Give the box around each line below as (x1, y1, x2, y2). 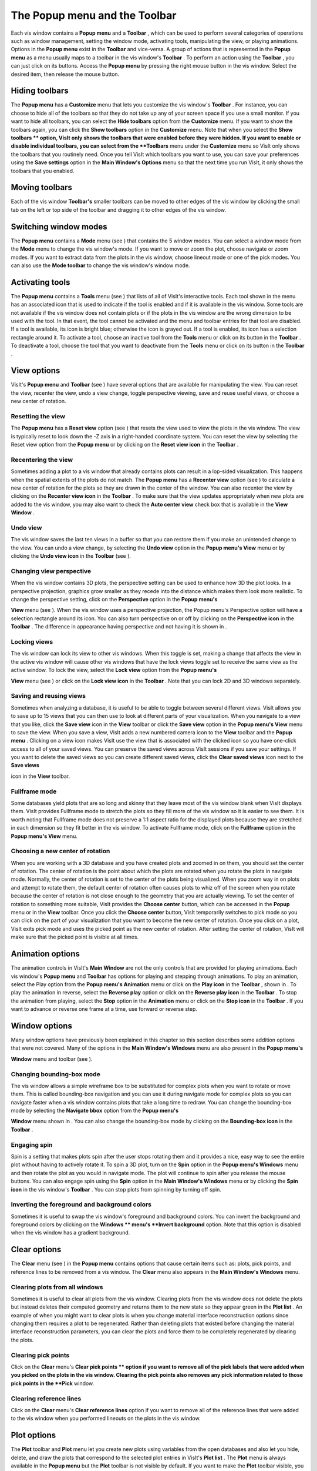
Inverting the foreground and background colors (11, 1200, 152, 1209)
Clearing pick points (11, 1351, 70, 1359)
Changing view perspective (11, 567, 91, 575)
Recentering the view (11, 455, 73, 464)
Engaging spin (11, 1140, 53, 1149)
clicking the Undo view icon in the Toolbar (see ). (11, 553, 131, 560)
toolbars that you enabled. (11, 167, 75, 174)
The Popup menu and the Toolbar (11, 9, 177, 22)
